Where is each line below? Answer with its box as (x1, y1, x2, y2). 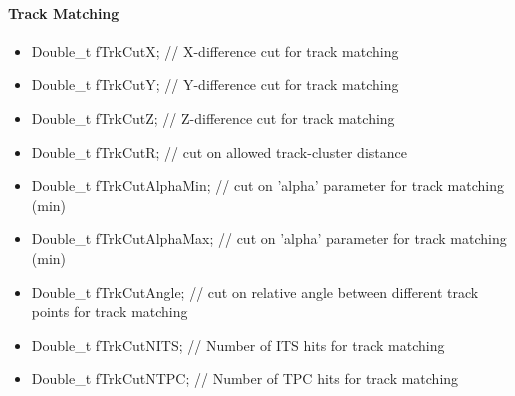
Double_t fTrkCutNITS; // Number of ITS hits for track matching (31, 334, 445, 355)
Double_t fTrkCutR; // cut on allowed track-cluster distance (31, 141, 407, 162)
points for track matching (31, 301, 188, 322)
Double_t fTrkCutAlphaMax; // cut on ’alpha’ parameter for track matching (31, 228, 507, 249)
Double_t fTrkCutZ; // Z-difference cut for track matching (31, 107, 395, 128)
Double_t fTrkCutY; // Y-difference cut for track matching (31, 74, 399, 95)
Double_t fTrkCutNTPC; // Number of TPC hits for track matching (31, 368, 459, 389)
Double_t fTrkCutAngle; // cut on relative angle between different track (31, 281, 479, 302)
